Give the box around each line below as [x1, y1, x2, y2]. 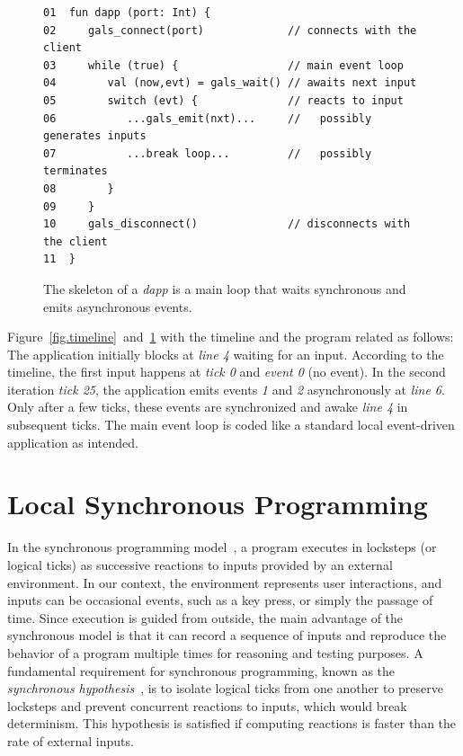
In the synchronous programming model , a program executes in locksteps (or [7, 538, 437, 556]
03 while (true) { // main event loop [43, 58, 404, 72]
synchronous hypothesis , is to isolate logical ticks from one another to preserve [7, 679, 443, 698]
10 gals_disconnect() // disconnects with [43, 218, 411, 231]
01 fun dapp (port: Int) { [43, 6, 211, 19]
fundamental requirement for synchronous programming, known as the [7, 661, 396, 680]
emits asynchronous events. [43, 297, 192, 316]
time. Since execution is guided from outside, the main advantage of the [7, 608, 404, 627]
